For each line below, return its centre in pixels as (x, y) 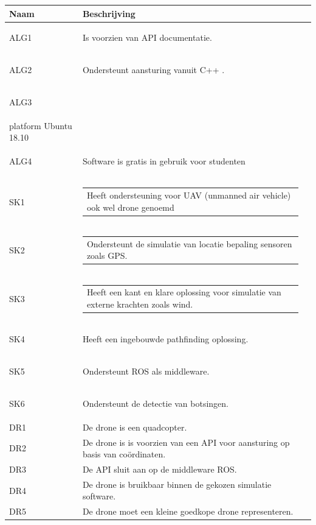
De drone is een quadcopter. (135, 427)
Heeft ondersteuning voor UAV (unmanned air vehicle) (189, 195)
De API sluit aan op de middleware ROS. (160, 469)
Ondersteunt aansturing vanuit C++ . (153, 70)
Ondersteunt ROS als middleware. (146, 371)
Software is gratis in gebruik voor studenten (164, 161)
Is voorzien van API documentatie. (147, 37)
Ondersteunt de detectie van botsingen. (156, 403)
